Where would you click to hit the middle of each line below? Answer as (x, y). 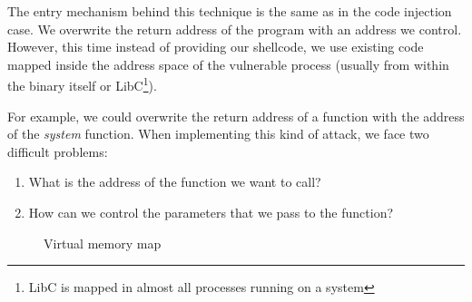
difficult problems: (58, 151)
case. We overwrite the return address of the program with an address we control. (235, 29)
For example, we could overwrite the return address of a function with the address (236, 116)
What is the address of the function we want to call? (175, 182)
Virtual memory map (103, 243)
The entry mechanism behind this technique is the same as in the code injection (230, 11)
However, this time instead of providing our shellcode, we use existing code (216, 47)
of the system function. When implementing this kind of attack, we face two (218, 134)
